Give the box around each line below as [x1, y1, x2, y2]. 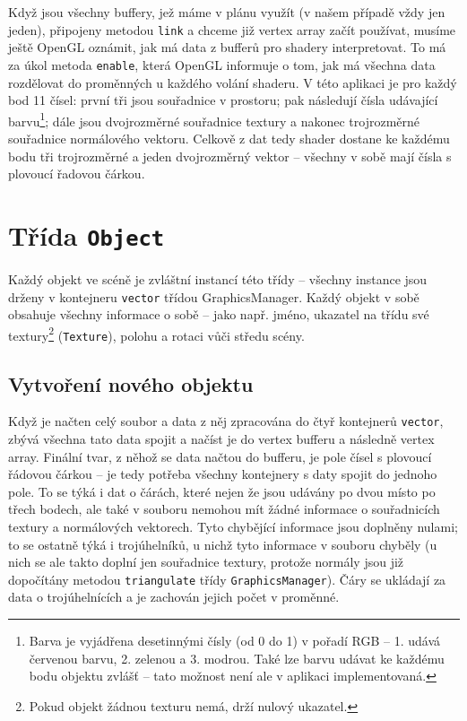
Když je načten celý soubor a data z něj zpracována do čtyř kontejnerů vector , [8, 412, 444, 430]
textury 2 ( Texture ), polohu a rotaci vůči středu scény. [8, 323, 305, 344]
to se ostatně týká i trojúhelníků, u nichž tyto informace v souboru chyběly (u [8, 534, 437, 553]
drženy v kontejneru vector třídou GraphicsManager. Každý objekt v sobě [8, 287, 419, 306]
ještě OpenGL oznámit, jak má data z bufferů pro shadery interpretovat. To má [8, 38, 446, 56]
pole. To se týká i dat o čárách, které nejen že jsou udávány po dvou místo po [8, 482, 436, 500]
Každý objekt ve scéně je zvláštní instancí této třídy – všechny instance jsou [8, 269, 428, 288]
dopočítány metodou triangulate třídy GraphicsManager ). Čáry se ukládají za [8, 569, 446, 588]
